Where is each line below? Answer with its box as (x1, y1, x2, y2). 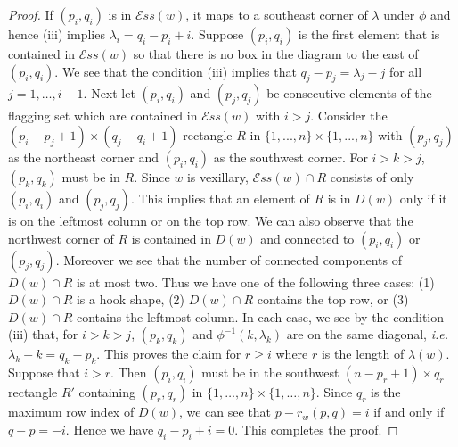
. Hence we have (65, 419, 154, 438)
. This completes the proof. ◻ (234, 419, 398, 438)
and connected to (260, 228, 355, 247)
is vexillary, (186, 167, 249, 186)
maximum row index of (8, 402, 135, 421)
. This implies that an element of (130, 188, 310, 207)
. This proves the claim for (96, 344, 241, 363)
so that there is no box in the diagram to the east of (133, 45, 419, 62)
